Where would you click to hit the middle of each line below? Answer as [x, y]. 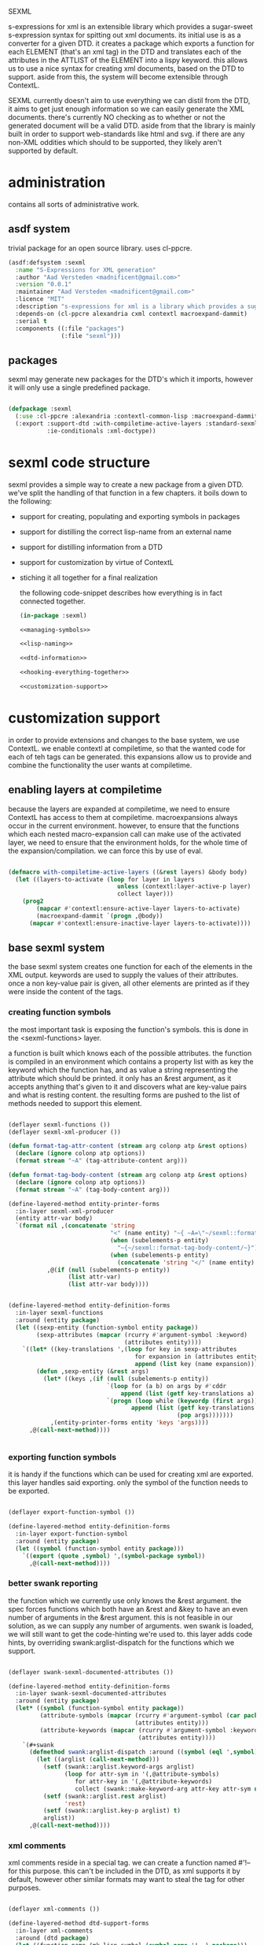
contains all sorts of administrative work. [74, 204]
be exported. [29, 1491]
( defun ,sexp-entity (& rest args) [93, 1372]
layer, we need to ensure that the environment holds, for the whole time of [128, 842]
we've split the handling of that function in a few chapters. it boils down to [128, 492]
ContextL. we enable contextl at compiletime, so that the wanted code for [127, 748]
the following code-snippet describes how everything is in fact [121, 592]
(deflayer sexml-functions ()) [59, 1125]
